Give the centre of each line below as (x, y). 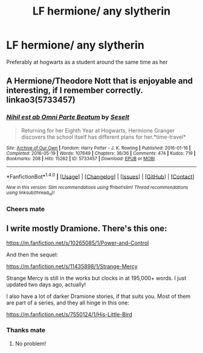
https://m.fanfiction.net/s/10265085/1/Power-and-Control (78, 243)
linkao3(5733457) (41, 100)
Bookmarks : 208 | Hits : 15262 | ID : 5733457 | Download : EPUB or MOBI (81, 159)
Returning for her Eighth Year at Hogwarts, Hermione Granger (98, 130)
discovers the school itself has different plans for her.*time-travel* (103, 137)
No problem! (31, 343)
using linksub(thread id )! (31, 193)
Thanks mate (26, 330)
